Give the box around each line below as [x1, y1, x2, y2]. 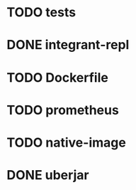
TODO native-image [6, 134, 127, 150]
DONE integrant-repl [6, 37, 130, 53]
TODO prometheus [6, 102, 120, 118]
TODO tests [6, 4, 76, 21]
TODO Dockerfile [6, 69, 109, 85]
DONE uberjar [6, 167, 89, 184]
